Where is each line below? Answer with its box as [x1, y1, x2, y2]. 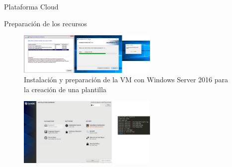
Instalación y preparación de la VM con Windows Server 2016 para [24, 74, 229, 85]
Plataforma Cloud [4, 1, 59, 11]
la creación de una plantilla [24, 84, 107, 94]
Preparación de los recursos [4, 18, 87, 28]
